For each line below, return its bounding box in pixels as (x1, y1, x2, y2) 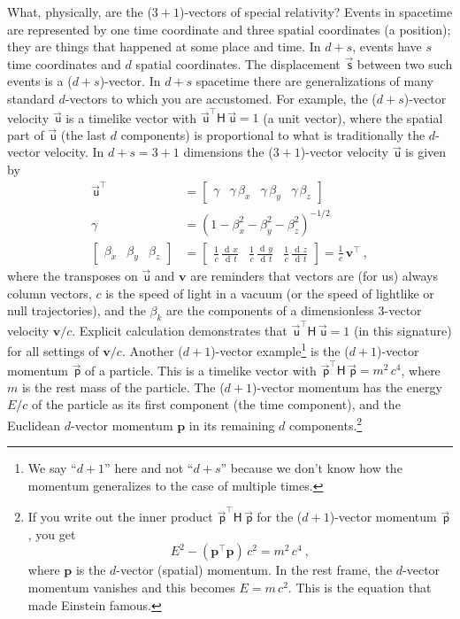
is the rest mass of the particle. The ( (21, 377, 225, 396)
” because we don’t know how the (220, 459, 402, 477)
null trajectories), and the (7, 301, 146, 320)
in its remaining (188, 415, 275, 434)
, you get (27, 524, 76, 543)
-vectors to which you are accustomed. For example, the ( (65, 89, 377, 107)
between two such (356, 54, 453, 73)
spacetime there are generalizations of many (195, 72, 433, 90)
